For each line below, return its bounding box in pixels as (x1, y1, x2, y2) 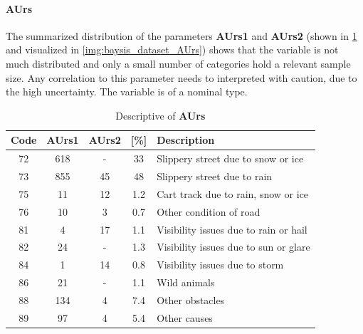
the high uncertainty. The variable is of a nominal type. (6, 84, 248, 99)
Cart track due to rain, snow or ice (157, 186, 309, 201)
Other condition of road (157, 204, 261, 219)
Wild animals (157, 275, 215, 290)
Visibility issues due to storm (157, 257, 284, 272)
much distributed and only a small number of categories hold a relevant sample (6, 56, 351, 71)
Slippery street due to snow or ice (157, 151, 304, 166)
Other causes (157, 310, 213, 325)
